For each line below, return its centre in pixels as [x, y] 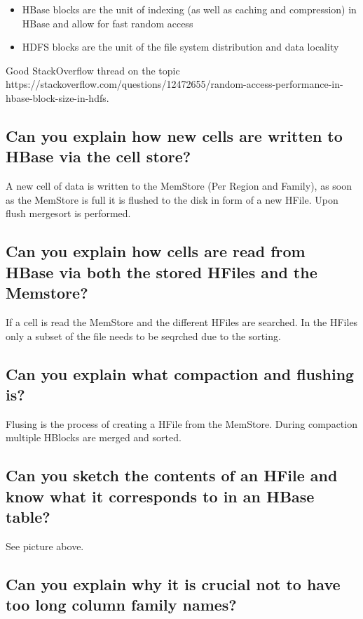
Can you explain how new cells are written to [174, 135]
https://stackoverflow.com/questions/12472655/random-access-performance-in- [174, 84]
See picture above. [45, 546]
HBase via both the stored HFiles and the [162, 272]
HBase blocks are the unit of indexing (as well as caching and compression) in [189, 9]
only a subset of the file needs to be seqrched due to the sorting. [143, 335]
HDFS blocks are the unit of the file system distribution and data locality [180, 47]
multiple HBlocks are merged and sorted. [94, 437]
